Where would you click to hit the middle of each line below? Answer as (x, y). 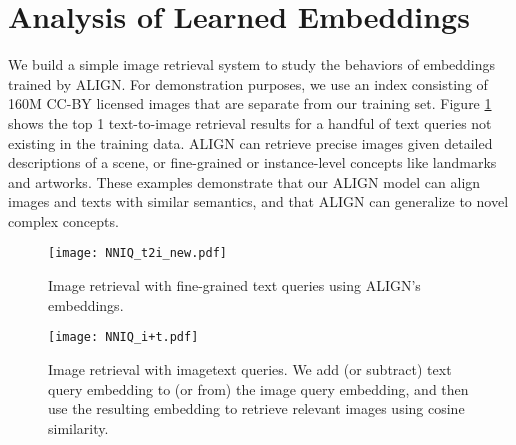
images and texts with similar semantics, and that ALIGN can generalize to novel (258, 201)
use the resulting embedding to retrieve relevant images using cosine (256, 408)
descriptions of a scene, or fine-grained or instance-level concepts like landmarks (252, 162)
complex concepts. (63, 220)
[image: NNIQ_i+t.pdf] (123, 337)
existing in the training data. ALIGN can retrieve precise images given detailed (250, 142)
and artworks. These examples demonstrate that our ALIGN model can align (244, 181)
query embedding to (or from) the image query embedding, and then (258, 388)
